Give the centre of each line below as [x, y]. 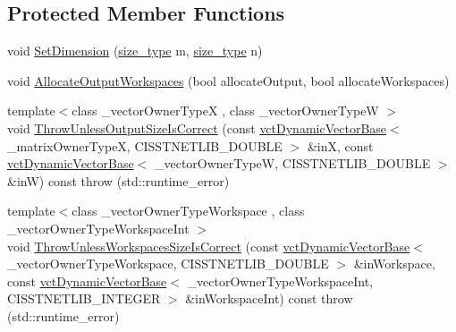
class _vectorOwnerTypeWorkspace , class [188, 211]
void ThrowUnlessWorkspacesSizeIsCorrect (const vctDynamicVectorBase [209, 246]
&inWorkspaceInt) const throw [269, 298]
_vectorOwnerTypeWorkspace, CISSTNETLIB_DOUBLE [168, 264]
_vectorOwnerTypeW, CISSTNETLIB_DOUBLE [292, 163]
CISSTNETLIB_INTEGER [84, 298]
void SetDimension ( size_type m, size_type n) [135, 51]
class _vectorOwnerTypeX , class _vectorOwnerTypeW [225, 111]
